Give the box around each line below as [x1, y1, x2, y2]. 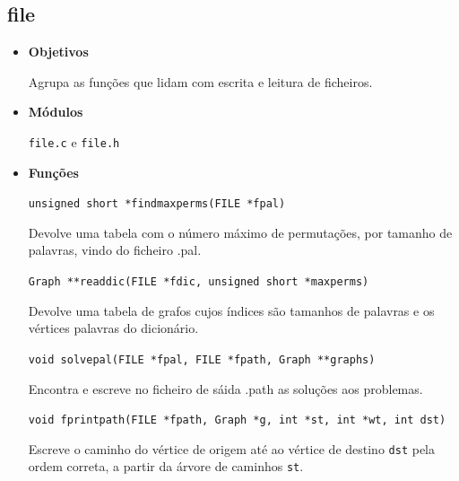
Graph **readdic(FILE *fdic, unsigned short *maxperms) [28, 275, 369, 289]
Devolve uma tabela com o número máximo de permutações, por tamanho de [28, 223, 453, 241]
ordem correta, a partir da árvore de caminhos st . [28, 457, 304, 476]
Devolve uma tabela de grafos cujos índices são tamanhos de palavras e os [28, 301, 435, 319]
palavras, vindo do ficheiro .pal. [28, 240, 202, 259]
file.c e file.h [28, 132, 120, 151]
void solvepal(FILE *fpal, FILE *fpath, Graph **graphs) [28, 353, 376, 366]
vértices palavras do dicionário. [28, 319, 199, 337]
